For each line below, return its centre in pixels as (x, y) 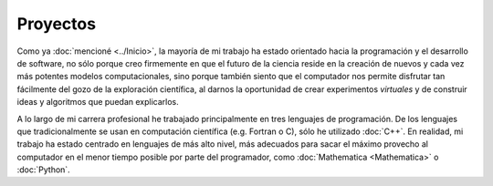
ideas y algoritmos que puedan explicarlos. (98, 102)
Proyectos (56, 24)
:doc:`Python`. (43, 170)
